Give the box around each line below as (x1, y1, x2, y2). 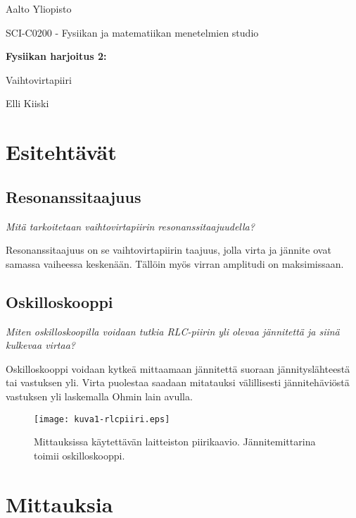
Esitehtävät (6, 137, 117, 166)
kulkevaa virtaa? (6, 338, 75, 352)
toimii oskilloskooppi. (34, 448, 125, 462)
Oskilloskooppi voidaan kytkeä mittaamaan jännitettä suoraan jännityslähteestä (6, 361, 350, 376)
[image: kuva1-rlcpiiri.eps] (34, 414, 170, 424)
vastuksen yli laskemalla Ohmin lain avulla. (6, 388, 193, 403)
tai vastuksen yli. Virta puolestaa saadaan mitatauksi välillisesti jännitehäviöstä (6, 375, 350, 390)
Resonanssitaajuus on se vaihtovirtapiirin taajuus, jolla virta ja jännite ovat (6, 242, 331, 257)
